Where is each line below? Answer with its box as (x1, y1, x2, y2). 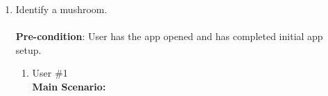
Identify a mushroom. (15, 2, 107, 16)
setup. (15, 42, 42, 57)
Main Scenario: (32, 79, 106, 93)
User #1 (32, 66, 68, 80)
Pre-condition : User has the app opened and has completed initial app (15, 29, 323, 44)
